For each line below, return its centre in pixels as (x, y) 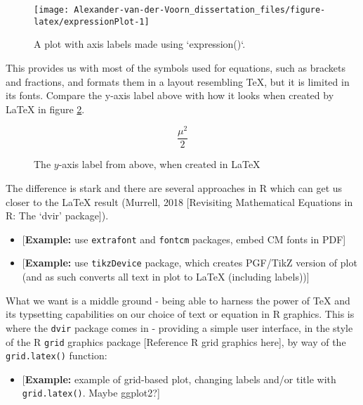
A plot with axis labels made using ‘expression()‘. (140, 44)
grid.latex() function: (57, 355)
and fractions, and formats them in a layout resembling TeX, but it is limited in (178, 81)
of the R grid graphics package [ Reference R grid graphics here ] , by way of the (176, 341)
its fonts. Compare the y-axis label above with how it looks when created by (170, 95)
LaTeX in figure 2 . (45, 109)
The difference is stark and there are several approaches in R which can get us (174, 188)
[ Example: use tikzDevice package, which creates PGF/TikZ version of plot (190, 263)
